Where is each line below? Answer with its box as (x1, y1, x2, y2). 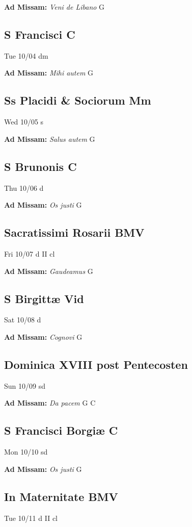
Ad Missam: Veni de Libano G (4, 2, 105, 12)
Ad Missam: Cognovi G (4, 331, 83, 342)
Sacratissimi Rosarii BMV (4, 224, 145, 240)
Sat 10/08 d (4, 314, 41, 325)
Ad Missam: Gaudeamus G (4, 265, 93, 276)
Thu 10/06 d (4, 182, 44, 193)
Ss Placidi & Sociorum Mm (4, 92, 151, 108)
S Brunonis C (4, 158, 77, 174)
